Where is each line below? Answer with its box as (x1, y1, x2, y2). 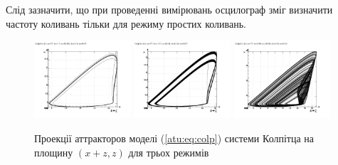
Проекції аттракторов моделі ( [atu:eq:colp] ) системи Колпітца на (34, 130, 315, 145)
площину (34, 144, 73, 159)
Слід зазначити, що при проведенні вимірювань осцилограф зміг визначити (6, 2, 333, 16)
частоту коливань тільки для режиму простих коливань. (6, 16, 246, 31)
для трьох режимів (128, 144, 209, 159)
